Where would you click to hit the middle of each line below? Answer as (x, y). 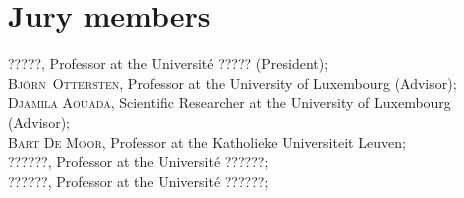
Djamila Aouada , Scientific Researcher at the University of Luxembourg (229, 102)
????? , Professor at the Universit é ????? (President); (168, 63)
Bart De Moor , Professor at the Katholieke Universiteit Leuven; (207, 141)
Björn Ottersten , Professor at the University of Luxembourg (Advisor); (232, 82)
